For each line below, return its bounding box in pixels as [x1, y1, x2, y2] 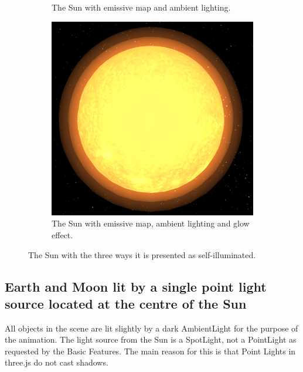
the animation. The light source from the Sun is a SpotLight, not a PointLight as [5, 333, 297, 346]
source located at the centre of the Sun [5, 294, 247, 312]
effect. [52, 228, 73, 241]
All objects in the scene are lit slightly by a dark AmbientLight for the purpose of [5, 322, 298, 334]
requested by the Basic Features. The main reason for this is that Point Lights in [5, 344, 296, 357]
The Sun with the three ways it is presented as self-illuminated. [28, 248, 256, 261]
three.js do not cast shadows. [5, 356, 108, 368]
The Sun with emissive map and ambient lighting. [52, 1, 231, 13]
